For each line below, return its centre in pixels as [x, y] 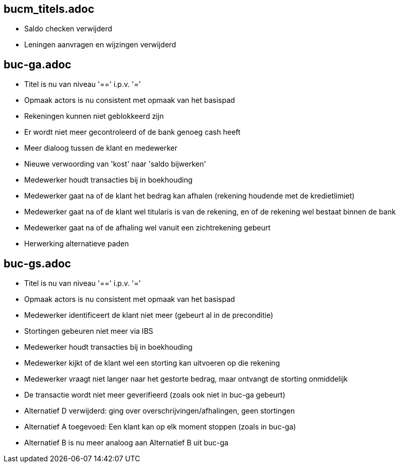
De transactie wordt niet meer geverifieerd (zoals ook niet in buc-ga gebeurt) [155, 395]
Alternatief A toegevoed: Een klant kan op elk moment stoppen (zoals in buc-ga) [160, 427]
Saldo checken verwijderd [68, 29]
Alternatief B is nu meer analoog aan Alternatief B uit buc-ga [126, 443]
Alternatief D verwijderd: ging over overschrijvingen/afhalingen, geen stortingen [160, 411]
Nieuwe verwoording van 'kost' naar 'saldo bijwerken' [115, 164]
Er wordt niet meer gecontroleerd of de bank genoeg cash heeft [132, 132]
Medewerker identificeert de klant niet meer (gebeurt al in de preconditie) [149, 315]
